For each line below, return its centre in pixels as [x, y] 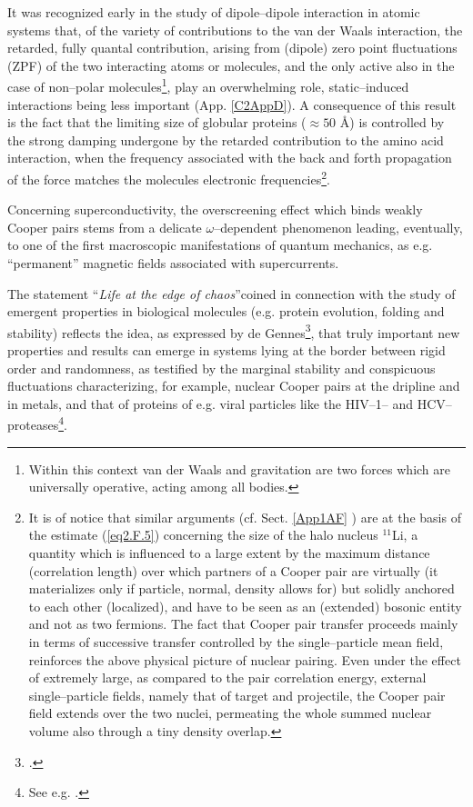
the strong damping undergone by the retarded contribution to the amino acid [226, 139]
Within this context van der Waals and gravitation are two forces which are [239, 468]
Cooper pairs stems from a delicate [105, 227]
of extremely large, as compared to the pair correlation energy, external [227, 677]
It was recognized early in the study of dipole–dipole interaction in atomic [214, 12]
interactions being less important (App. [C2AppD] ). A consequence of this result [232, 104]
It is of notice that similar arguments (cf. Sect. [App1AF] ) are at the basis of [245, 517]
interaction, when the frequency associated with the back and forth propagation [230, 158]
